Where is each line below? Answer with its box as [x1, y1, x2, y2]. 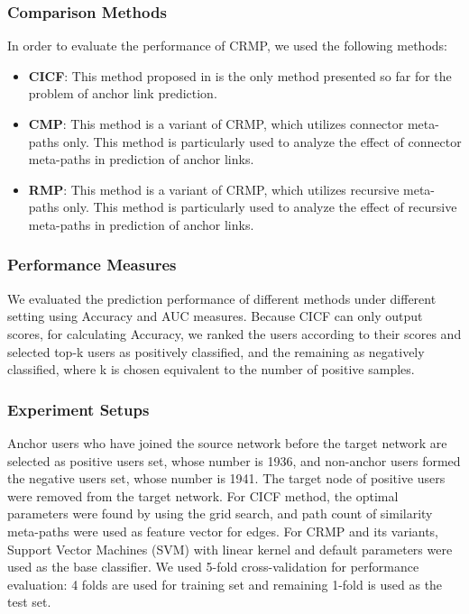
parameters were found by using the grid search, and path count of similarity [7, 504, 433, 523]
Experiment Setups [7, 398, 150, 420]
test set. [7, 592, 51, 611]
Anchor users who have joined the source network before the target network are [7, 433, 447, 452]
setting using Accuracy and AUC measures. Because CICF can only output [7, 307, 423, 325]
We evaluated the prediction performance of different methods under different [7, 289, 437, 307]
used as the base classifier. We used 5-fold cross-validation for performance [7, 557, 419, 576]
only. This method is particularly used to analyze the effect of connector [62, 132, 462, 151]
